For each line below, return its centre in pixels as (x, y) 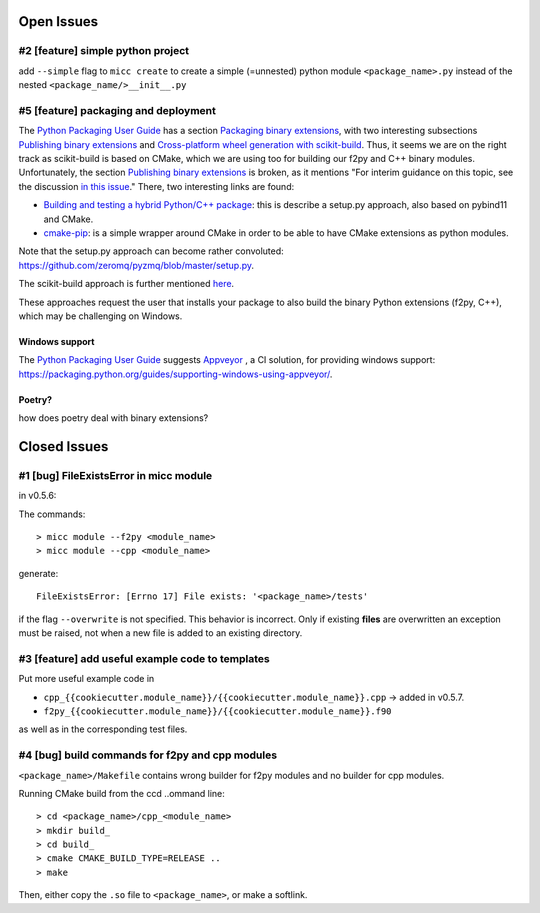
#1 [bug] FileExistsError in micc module (115, 475)
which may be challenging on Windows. (100, 316)
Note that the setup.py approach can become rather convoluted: (151, 251)
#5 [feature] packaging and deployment (117, 110)
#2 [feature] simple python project (104, 51)
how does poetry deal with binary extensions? (113, 418)
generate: (38, 573)
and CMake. (68, 219)
